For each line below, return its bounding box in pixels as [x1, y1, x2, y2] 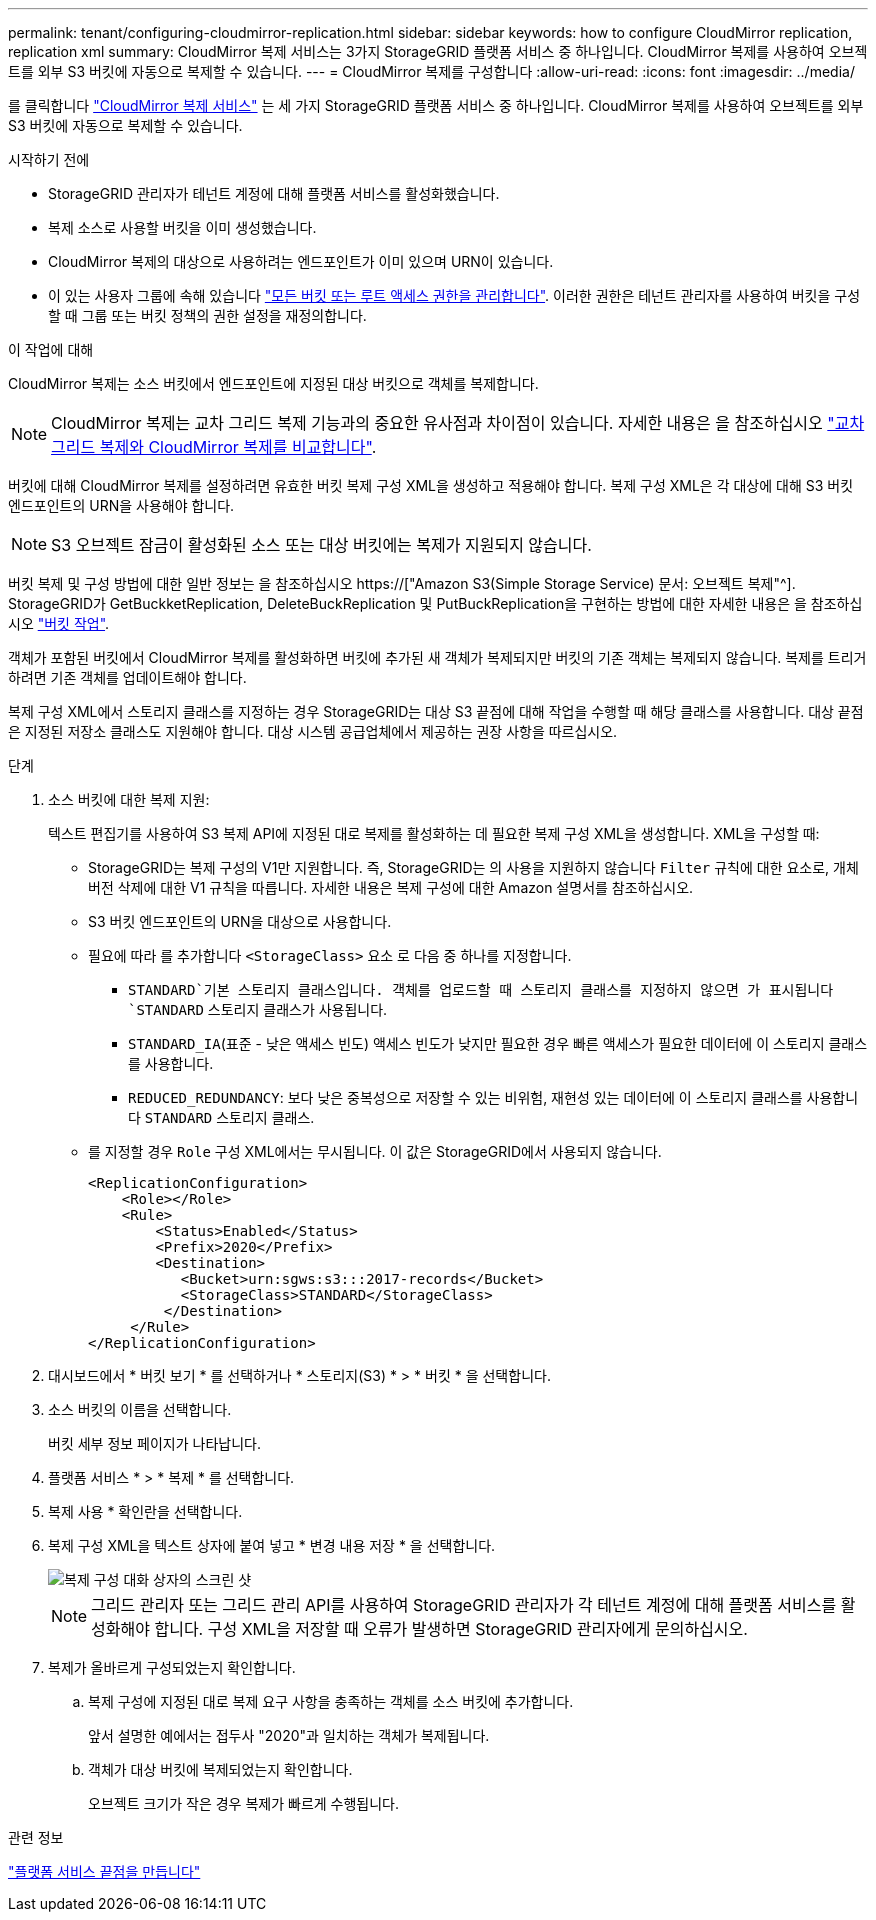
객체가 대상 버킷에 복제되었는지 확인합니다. [88, 1761, 353, 1778]
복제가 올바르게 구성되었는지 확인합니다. [48, 1659, 296, 1676]
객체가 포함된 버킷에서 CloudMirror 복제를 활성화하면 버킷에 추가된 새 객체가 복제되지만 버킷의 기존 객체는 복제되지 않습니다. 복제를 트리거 [8, 649, 867, 666]
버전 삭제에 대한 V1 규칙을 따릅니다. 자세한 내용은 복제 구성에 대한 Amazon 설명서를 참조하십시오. [88, 879, 694, 896]
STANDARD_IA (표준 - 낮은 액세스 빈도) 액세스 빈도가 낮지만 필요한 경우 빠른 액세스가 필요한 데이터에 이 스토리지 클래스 [128, 1035, 868, 1052]
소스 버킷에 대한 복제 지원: [48, 791, 210, 808]
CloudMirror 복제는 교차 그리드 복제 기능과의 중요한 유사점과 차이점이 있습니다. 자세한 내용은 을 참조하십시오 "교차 [51, 413, 865, 433]
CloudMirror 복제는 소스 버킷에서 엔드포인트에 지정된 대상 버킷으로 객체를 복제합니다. [8, 375, 539, 392]
